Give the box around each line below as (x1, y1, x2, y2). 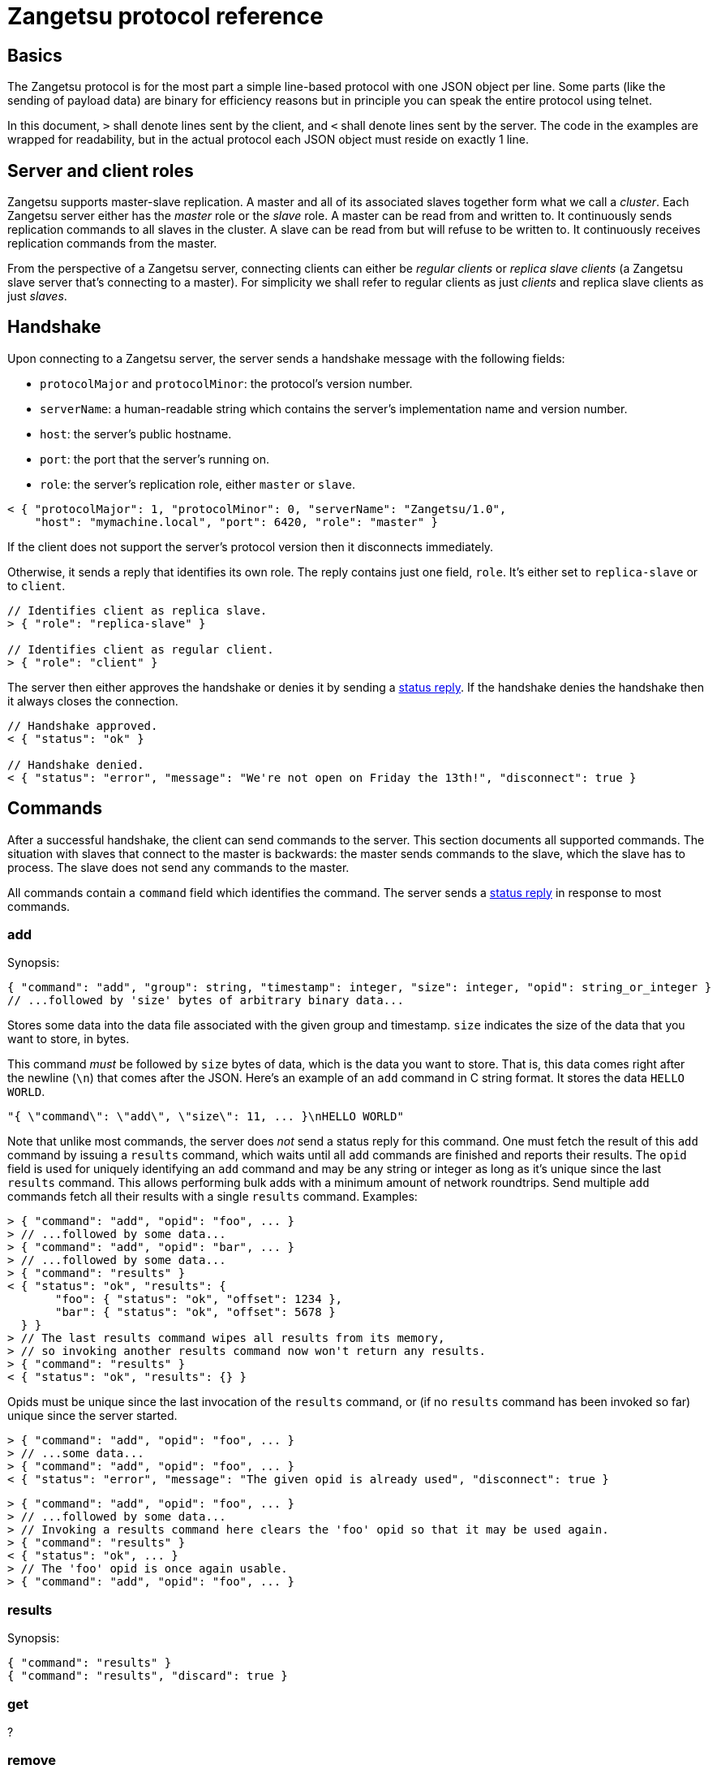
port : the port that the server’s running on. (40, 451, 269, 466)
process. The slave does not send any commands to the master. (7, 860, 350, 874)
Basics (7, 45, 62, 66)
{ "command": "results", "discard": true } (7, 1669, 288, 1683)
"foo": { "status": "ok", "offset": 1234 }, (55, 1292, 343, 1306)
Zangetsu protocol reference (7, 2, 324, 30)
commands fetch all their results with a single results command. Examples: (7, 1189, 418, 1204)
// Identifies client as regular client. (7, 642, 274, 656)
